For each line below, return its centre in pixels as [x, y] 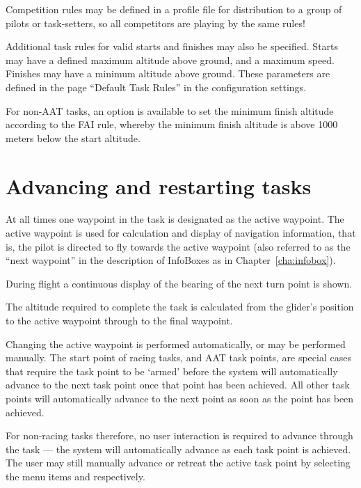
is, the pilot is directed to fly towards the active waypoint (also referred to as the [178, 246]
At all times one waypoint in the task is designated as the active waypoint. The [175, 219]
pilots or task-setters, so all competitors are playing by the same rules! [155, 23]
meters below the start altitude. [73, 137]
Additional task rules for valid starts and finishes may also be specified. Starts [172, 46]
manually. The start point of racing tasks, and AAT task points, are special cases [178, 357]
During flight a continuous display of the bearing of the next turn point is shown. [179, 283]
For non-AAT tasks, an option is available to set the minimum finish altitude [170, 110]
